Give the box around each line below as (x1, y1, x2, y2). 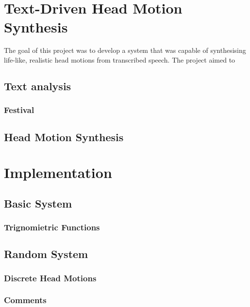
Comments (4, 294, 47, 306)
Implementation (4, 162, 112, 182)
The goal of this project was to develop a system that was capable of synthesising (4, 45, 246, 55)
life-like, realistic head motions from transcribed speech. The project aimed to (4, 54, 235, 65)
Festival (4, 104, 34, 116)
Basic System (4, 195, 72, 210)
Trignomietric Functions (4, 221, 100, 233)
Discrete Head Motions (4, 272, 97, 284)
